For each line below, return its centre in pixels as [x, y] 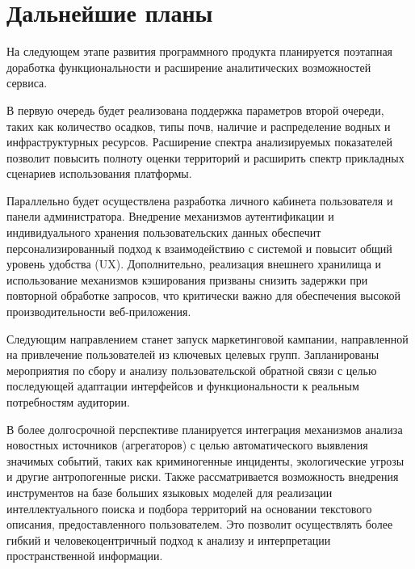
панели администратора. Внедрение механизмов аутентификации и [170, 216]
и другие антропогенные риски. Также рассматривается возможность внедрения [203, 476]
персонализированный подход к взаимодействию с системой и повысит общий [199, 248]
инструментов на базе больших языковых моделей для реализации [170, 492]
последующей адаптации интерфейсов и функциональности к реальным [183, 386]
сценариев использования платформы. [99, 173]
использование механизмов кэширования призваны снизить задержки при [187, 279]
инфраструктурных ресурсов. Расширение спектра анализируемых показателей [199, 142]
